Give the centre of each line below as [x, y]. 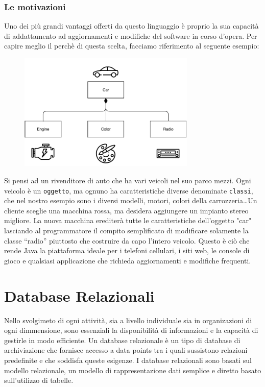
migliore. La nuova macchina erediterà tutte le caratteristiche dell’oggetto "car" [128, 220]
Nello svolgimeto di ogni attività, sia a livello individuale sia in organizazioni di [128, 320]
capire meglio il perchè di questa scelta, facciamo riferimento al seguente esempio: [132, 46]
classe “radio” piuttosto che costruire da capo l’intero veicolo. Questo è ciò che [127, 240]
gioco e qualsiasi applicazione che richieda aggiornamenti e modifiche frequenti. [128, 260]
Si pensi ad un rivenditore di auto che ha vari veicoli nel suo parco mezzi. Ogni [128, 180]
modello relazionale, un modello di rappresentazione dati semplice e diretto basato [133, 370]
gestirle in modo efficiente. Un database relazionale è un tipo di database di [122, 340]
